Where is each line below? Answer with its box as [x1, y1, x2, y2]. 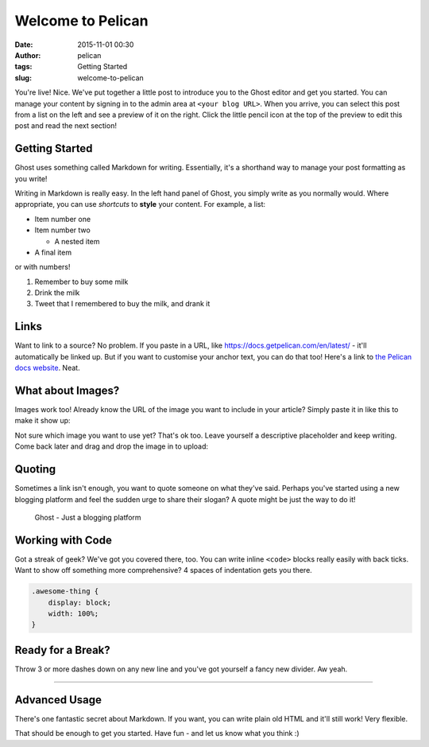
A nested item [54, 236, 100, 246]
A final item [34, 247, 71, 257]
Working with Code [14, 533, 113, 547]
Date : [14, 40, 33, 49]
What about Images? [14, 383, 120, 397]
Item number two [34, 225, 91, 235]
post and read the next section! [14, 121, 117, 130]
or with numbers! [14, 263, 71, 272]
